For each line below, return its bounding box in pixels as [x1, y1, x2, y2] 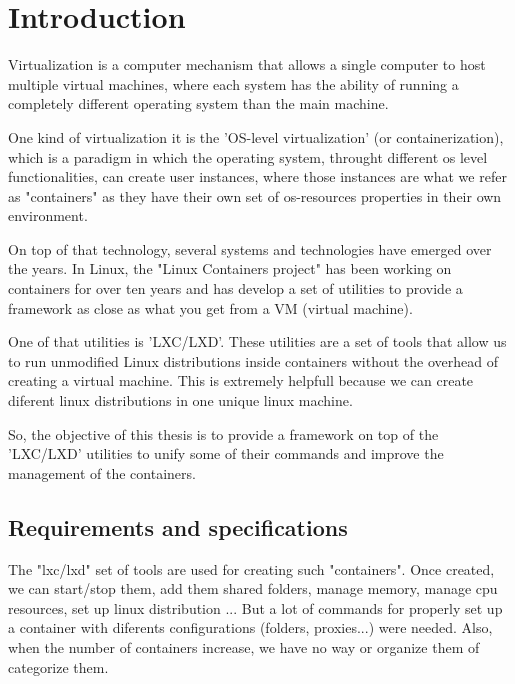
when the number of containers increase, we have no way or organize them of [8, 636, 480, 657]
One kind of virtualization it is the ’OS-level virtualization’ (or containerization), [8, 126, 504, 147]
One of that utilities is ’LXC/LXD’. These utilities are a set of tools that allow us [8, 331, 507, 352]
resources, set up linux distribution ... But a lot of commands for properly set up [8, 597, 503, 618]
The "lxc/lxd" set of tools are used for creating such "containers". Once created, [8, 558, 495, 579]
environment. [8, 205, 88, 226]
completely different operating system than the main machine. [8, 93, 389, 114]
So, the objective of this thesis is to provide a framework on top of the [8, 423, 439, 444]
